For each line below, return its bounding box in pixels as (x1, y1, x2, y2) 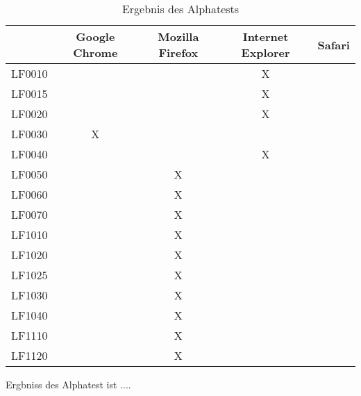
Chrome (73, 44, 118, 60)
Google (76, 28, 115, 44)
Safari (317, 36, 350, 53)
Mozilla (158, 28, 199, 44)
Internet (242, 28, 289, 44)
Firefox (158, 44, 199, 60)
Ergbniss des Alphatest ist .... (6, 377, 131, 391)
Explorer (241, 44, 290, 60)
